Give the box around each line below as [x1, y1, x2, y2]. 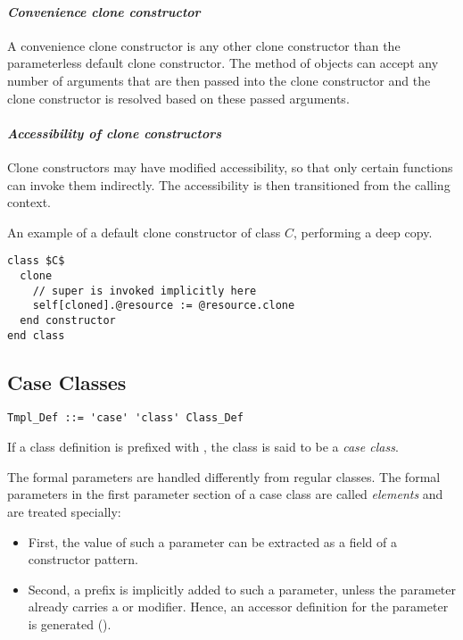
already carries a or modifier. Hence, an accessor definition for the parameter [28, 597, 449, 616]
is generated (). [28, 614, 112, 633]
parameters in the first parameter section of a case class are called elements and [7, 485, 443, 503]
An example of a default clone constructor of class [7, 222, 281, 241]
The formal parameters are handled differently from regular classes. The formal [7, 467, 441, 486]
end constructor [20, 313, 116, 327]
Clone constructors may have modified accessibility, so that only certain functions [7, 157, 453, 176]
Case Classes [7, 368, 127, 395]
